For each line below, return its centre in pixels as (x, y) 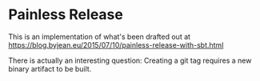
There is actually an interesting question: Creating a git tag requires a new (130, 60)
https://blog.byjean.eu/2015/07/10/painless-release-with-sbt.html (116, 44)
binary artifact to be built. (50, 68)
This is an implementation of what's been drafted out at (99, 37)
